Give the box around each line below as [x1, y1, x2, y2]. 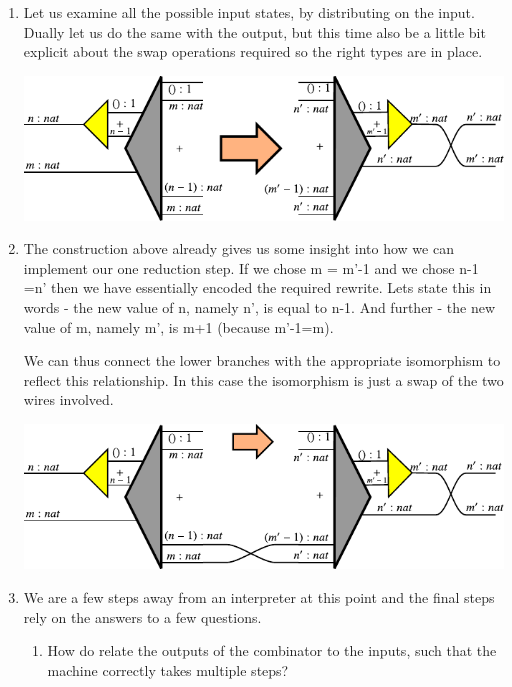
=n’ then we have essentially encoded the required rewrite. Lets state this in [23, 277, 492, 298]
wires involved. [23, 389, 114, 410]
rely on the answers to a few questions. [23, 606, 262, 627]
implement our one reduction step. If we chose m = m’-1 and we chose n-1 [23, 257, 479, 278]
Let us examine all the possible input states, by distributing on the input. [23, 2, 475, 22]
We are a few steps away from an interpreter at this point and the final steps [23, 586, 495, 607]
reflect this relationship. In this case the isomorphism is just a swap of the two [23, 369, 504, 390]
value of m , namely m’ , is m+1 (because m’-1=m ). [23, 316, 334, 337]
